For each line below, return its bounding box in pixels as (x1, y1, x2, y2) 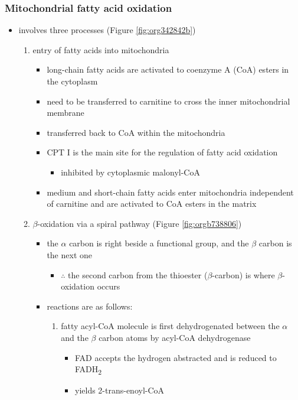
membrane (47, 106, 84, 119)
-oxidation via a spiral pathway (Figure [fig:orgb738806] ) (37, 217, 242, 229)
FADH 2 (74, 363, 102, 376)
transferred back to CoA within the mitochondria (47, 126, 225, 138)
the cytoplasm (47, 75, 98, 87)
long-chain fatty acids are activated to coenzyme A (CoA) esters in (47, 63, 289, 76)
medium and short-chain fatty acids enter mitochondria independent (47, 186, 294, 198)
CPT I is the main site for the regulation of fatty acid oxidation (47, 146, 278, 158)
